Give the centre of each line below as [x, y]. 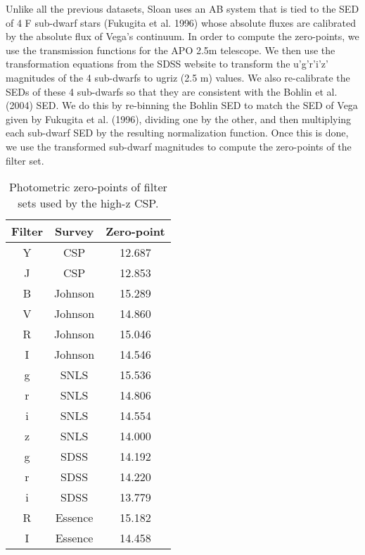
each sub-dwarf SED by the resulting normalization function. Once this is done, [177, 133]
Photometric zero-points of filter [88, 187]
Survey [74, 231]
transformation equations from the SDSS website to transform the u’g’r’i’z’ [167, 64]
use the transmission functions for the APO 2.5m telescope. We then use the [171, 50]
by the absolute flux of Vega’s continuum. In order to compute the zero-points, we [182, 36]
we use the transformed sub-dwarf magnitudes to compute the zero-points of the [179, 146]
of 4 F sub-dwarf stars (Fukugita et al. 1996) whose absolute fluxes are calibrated [181, 22]
